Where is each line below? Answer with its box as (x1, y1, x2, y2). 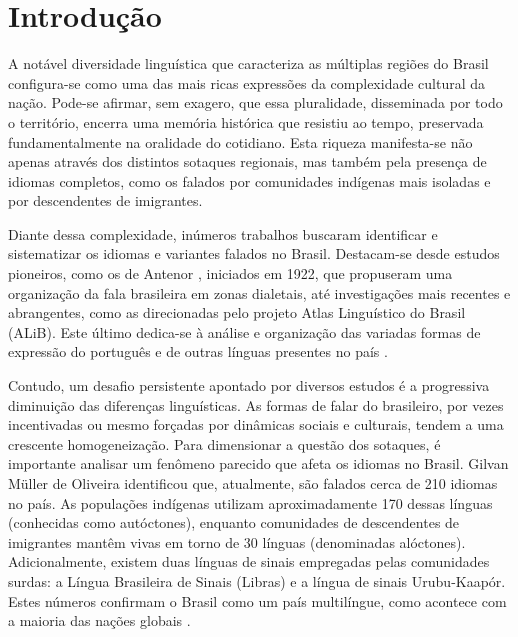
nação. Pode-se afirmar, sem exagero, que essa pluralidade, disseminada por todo (8, 92, 503, 113)
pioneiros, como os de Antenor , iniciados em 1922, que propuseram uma (8, 263, 453, 284)
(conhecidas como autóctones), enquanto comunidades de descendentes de (8, 512, 460, 533)
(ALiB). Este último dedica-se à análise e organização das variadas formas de (8, 321, 481, 342)
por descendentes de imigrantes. (8, 190, 203, 211)
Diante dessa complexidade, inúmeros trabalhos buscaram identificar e (8, 223, 438, 244)
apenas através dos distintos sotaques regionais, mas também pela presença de (8, 151, 487, 172)
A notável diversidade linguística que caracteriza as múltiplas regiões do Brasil (8, 53, 489, 74)
